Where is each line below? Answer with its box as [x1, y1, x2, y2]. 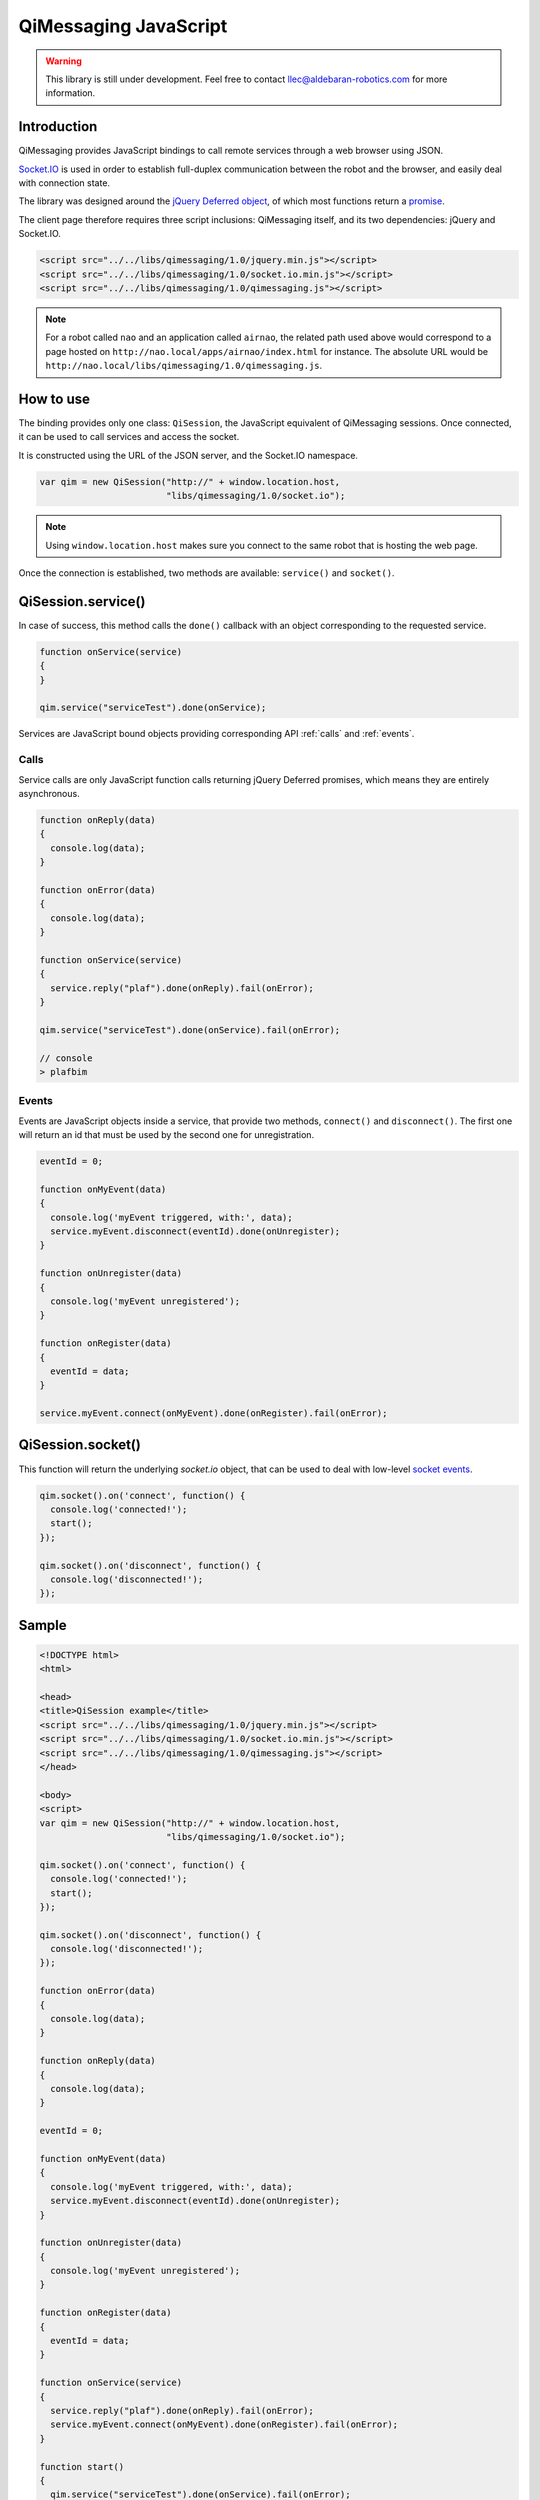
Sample [18, 1616, 67, 1634]
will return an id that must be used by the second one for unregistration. [18, 1129, 315, 1141]
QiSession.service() [18, 593, 146, 610]
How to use [18, 390, 90, 407]
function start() [39, 2461, 125, 2472]
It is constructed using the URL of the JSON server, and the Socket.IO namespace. [18, 449, 359, 461]
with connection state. [18, 177, 110, 189]
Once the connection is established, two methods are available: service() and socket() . [18, 566, 395, 579]
